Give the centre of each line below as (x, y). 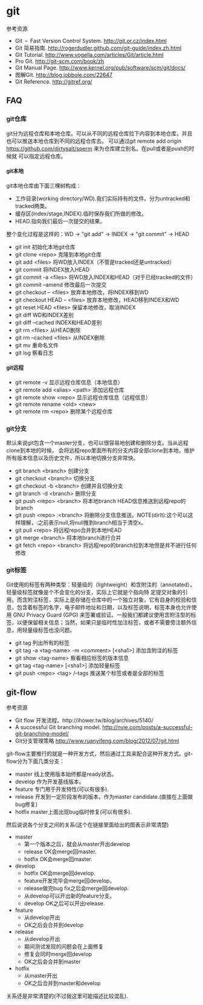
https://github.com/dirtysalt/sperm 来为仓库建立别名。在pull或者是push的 (98, 148)
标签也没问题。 (56, 630)
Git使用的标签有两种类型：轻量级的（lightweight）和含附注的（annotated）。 (101, 584)
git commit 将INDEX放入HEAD (52, 269)
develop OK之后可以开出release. (64, 903)
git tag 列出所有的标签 (42, 643)
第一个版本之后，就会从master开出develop (77, 844)
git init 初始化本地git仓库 (45, 247)
